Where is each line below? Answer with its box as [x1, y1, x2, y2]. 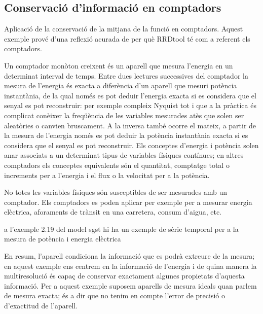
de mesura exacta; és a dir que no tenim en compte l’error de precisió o [4, 290, 225, 301]
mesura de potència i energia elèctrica [4, 233, 121, 244]
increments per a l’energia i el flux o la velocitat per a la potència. [4, 169, 210, 180]
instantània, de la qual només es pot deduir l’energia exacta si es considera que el [4, 90, 256, 100]
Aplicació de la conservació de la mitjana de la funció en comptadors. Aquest [4, 23, 243, 34]
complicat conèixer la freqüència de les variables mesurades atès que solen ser [4, 110, 244, 120]
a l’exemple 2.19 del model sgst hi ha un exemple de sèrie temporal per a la [4, 223, 239, 234]
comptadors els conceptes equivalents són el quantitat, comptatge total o [4, 159, 230, 170]
